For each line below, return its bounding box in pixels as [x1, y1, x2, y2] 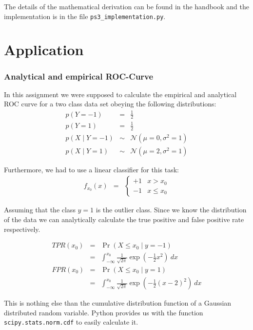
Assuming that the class [4, 205, 76, 215]
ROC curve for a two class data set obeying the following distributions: [4, 99, 216, 109]
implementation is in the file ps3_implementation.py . [4, 11, 166, 21]
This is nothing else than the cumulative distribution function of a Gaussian [4, 298, 232, 308]
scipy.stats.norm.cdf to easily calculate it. [4, 317, 138, 327]
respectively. [4, 224, 40, 234]
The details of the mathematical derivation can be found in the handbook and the [4, 1, 249, 11]
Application [4, 40, 84, 60]
